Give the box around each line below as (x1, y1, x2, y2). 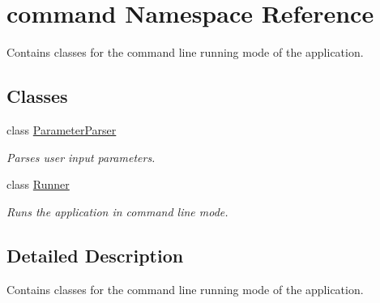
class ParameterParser (6, 121, 117, 138)
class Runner (6, 176, 70, 193)
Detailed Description (6, 242, 184, 267)
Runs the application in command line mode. (6, 203, 228, 220)
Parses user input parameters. (6, 148, 156, 165)
